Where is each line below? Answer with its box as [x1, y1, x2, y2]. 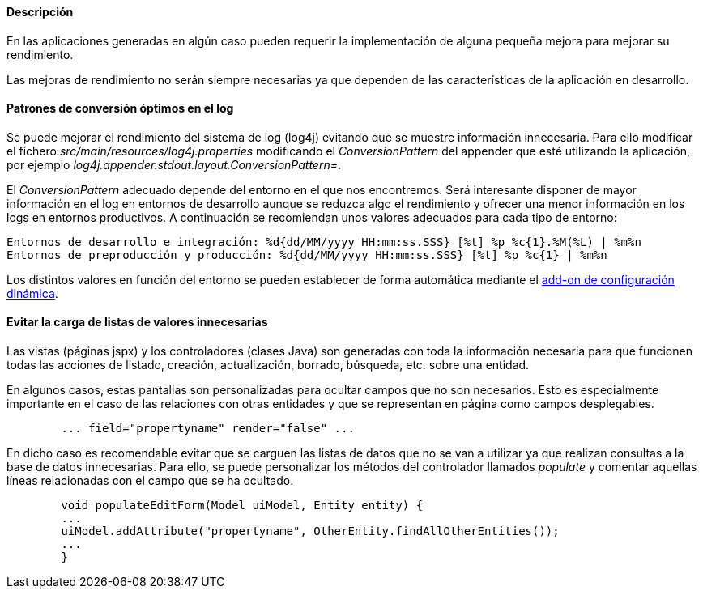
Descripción [6, 5, 74, 19]
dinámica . [6, 286, 58, 300]
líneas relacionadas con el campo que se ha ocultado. [6, 474, 294, 488]
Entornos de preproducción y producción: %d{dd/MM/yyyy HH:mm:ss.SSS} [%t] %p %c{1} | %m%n [6, 248, 607, 261]
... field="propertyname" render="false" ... [61, 422, 355, 436]
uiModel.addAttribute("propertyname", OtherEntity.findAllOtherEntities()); [61, 525, 560, 538]
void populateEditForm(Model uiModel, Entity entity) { [61, 499, 424, 512]
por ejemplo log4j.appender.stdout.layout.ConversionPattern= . [6, 157, 341, 172]
